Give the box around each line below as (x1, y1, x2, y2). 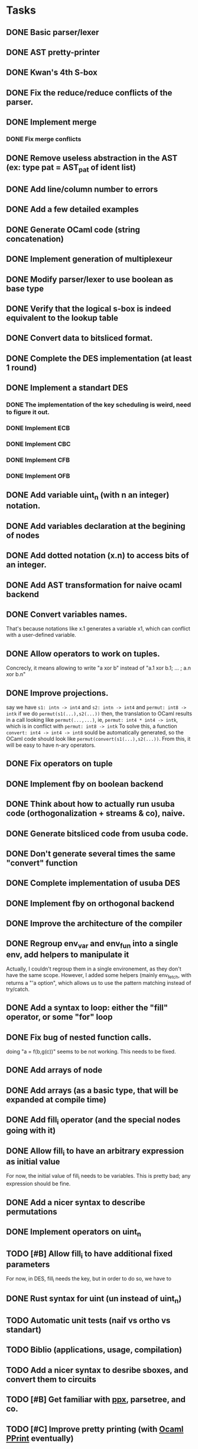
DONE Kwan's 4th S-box (6, 68, 98, 78)
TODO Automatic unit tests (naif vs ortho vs (6, 1315, 171, 1326)
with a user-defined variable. (6, 632, 77, 639)
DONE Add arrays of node (6, 1065, 103, 1075)
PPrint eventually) (6, 1433, 74, 1443)
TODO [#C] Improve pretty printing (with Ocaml (6, 1424, 184, 1434)
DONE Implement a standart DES (6, 383, 128, 393)
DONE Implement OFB (6, 471, 70, 480)
